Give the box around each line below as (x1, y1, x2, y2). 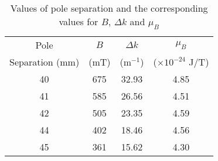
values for (59, 15, 98, 28)
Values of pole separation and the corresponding (10, 1, 208, 15)
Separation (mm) (9, 55, 80, 69)
